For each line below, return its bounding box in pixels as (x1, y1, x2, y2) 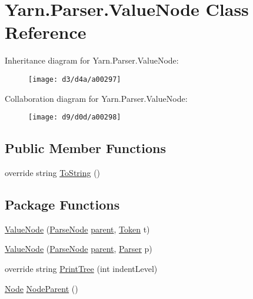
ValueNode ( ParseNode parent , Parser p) (5, 242, 152, 255)
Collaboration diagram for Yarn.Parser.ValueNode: (5, 92, 188, 104)
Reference (5, 20, 86, 44)
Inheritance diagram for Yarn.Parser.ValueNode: (5, 54, 179, 67)
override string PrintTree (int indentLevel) (5, 263, 158, 274)
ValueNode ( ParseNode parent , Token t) (5, 222, 150, 235)
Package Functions (5, 195, 120, 213)
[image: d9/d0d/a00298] (28, 113, 121, 122)
